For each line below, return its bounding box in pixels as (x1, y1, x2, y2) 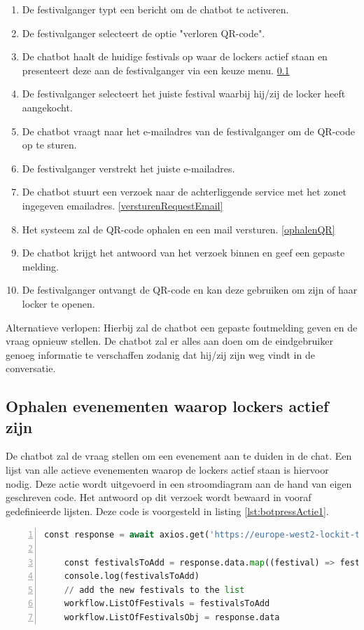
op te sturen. (22, 137, 77, 152)
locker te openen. (22, 296, 95, 310)
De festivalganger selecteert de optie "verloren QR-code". (22, 25, 265, 40)
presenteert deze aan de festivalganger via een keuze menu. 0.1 (22, 62, 290, 77)
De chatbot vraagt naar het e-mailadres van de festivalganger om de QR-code (22, 123, 355, 138)
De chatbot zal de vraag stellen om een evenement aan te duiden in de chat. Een (6, 448, 352, 463)
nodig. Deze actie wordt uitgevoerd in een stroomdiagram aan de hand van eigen (6, 476, 352, 491)
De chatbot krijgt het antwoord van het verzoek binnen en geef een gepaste (22, 245, 345, 260)
